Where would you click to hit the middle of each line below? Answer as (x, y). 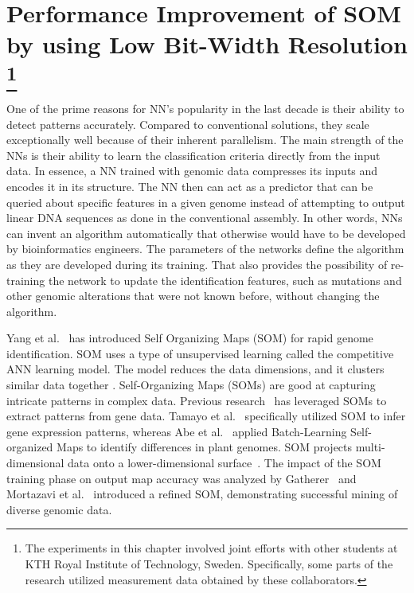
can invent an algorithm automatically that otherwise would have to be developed (206, 233)
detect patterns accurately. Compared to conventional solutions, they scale (188, 124)
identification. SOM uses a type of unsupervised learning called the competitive (200, 353)
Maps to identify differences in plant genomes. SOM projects (205, 447)
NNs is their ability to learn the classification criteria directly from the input (193, 155)
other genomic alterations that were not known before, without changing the (193, 296)
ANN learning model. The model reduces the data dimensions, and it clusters (195, 369)
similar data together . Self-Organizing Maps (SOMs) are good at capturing (191, 385)
